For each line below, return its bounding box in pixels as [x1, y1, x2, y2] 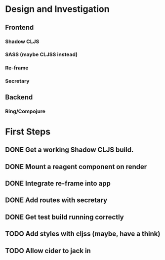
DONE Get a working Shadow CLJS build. [5, 146, 134, 154]
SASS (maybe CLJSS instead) [5, 51, 78, 58]
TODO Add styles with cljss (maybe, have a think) [5, 230, 161, 238]
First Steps [5, 126, 51, 137]
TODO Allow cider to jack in [5, 246, 91, 255]
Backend [5, 93, 33, 101]
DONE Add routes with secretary [5, 196, 108, 205]
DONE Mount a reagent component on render [5, 162, 147, 171]
